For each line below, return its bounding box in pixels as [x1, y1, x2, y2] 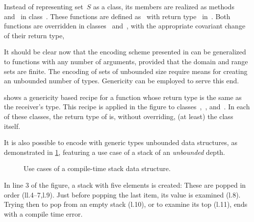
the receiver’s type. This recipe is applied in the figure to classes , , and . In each [4, 101, 250, 112]
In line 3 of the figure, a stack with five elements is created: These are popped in [4, 179, 246, 190]
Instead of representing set [4, 1, 83, 11]
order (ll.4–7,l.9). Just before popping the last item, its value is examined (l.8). [4, 189, 241, 199]
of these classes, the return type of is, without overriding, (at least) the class [4, 111, 233, 121]
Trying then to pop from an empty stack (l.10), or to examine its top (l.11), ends [4, 199, 248, 209]
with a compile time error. [4, 208, 83, 219]
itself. [4, 121, 21, 131]
